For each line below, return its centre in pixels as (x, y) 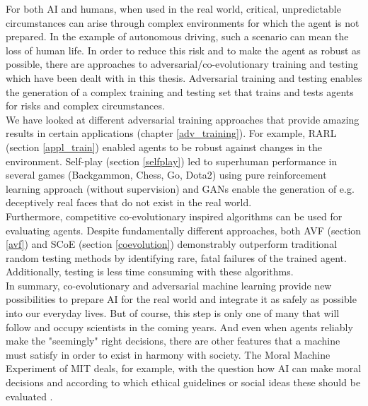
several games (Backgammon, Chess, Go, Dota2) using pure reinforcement (166, 175)
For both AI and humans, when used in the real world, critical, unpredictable (173, 8)
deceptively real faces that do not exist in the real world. (129, 202)
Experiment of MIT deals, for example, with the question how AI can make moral (184, 368)
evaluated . (29, 396)
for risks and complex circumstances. (85, 106)
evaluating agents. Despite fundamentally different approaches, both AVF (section (184, 230)
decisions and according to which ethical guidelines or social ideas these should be (183, 382)
